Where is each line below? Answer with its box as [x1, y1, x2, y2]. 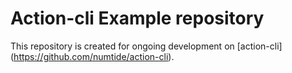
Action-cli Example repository [10, 7, 265, 30]
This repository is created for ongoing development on [10, 40, 235, 52]
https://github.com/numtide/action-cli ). [13, 50, 175, 62]
